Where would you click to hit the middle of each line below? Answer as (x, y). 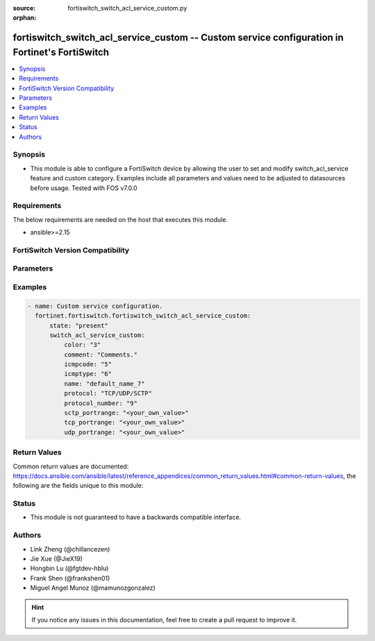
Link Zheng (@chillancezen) (70, 549)
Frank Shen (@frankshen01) (70, 578)
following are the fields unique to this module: (78, 486)
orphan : (25, 18)
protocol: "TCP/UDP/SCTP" (108, 393)
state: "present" (79, 325)
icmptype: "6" (88, 374)
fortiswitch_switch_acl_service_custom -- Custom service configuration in (178, 38)
